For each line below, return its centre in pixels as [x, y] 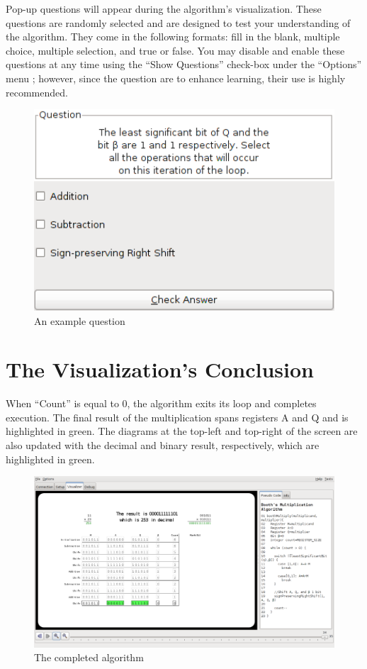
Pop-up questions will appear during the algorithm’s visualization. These [164, 9]
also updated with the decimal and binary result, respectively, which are [163, 445]
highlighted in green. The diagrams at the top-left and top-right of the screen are [182, 431]
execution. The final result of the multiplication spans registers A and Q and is [177, 417]
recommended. [37, 92]
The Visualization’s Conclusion [160, 369]
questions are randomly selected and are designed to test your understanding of [178, 22]
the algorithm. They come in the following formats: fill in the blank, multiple [173, 37]
